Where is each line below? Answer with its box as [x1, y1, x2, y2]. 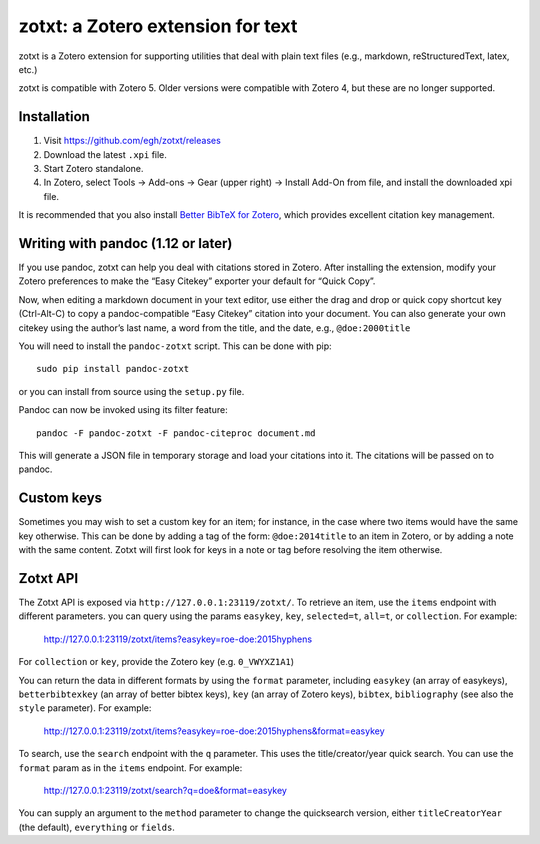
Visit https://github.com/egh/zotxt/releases [43, 135, 222, 147]
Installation [18, 108, 90, 125]
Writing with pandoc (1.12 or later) [18, 235, 233, 252]
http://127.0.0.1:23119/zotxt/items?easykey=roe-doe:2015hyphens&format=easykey [43, 725, 385, 737]
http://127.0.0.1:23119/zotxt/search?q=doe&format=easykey [43, 784, 287, 796]
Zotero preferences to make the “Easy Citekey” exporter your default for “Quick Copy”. [18, 275, 376, 287]
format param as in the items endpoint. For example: [18, 761, 243, 774]
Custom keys [18, 490, 103, 507]
